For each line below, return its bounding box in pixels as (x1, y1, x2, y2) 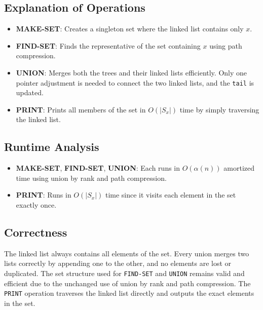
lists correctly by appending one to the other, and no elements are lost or (4, 258, 232, 268)
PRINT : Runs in (16, 189, 71, 200)
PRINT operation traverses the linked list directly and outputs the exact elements (4, 288, 254, 298)
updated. (16, 87, 44, 98)
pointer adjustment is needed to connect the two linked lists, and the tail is (16, 77, 254, 88)
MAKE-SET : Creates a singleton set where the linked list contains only (16, 23, 244, 34)
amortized (223, 163, 255, 173)
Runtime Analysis (4, 139, 99, 154)
